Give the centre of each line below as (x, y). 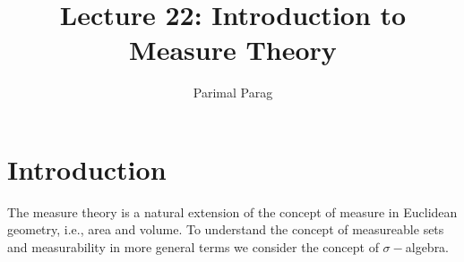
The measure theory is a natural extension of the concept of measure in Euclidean (232, 211)
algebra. (427, 247)
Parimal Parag (233, 93)
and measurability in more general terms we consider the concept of (193, 247)
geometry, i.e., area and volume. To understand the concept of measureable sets (226, 229)
